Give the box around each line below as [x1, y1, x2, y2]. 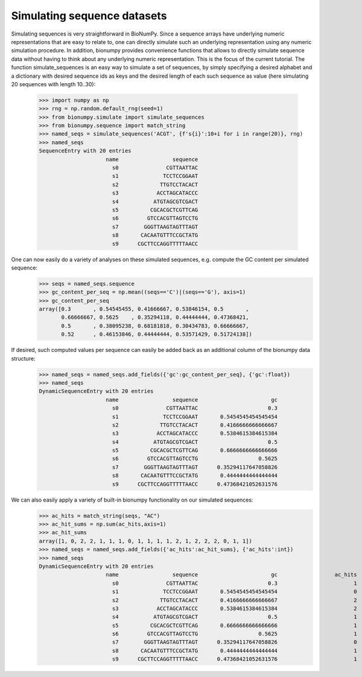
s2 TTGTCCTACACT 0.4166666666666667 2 [112, 597, 357, 603]
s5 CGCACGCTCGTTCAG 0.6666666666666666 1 [112, 622, 357, 629]
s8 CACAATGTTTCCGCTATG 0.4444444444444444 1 [112, 647, 357, 654]
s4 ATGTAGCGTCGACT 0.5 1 [112, 614, 357, 620]
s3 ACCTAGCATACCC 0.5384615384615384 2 [112, 605, 357, 612]
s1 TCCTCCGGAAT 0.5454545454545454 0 [112, 588, 357, 595]
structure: [11, 354, 36, 362]
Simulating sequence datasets [11, 9, 167, 22]
